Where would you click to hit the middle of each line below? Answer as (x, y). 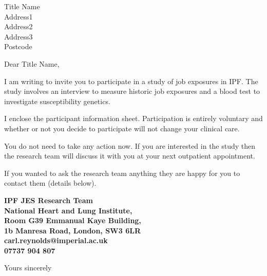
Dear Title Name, (32, 63)
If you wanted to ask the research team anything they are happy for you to (122, 173)
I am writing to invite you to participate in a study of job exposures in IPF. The (131, 81)
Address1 (18, 16)
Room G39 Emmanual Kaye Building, (73, 220)
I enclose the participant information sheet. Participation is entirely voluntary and (133, 118)
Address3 (18, 36)
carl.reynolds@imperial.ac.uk (56, 240)
